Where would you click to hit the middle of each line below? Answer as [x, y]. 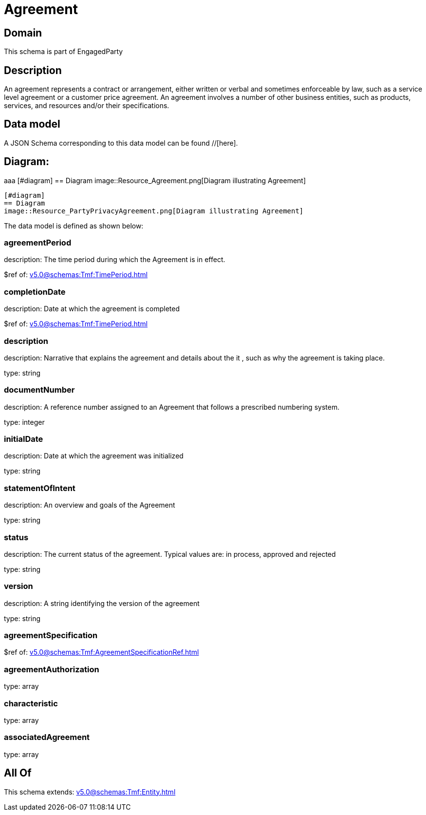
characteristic [31, 703]
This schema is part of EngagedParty [64, 52]
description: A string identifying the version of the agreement [102, 603]
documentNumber [39, 390]
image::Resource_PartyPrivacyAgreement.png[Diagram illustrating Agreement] [154, 211]
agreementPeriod [38, 243]
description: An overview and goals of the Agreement [90, 505]
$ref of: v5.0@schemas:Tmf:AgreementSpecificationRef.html [102, 652]
